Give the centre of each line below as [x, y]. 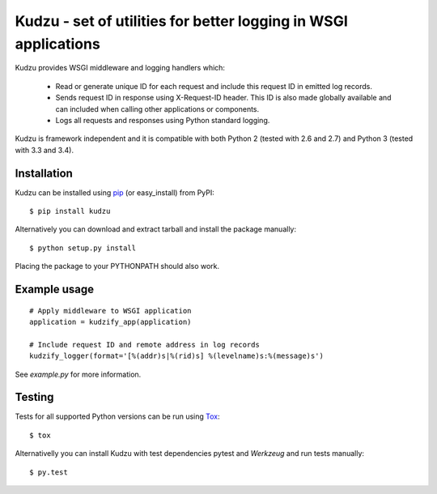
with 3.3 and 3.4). [45, 150]
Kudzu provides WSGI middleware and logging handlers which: [120, 68]
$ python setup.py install [83, 248]
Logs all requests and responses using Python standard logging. [163, 120]
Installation [44, 173]
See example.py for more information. [78, 374]
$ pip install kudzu [70, 211]
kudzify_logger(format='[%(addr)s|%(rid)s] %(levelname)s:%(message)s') [176, 356]
